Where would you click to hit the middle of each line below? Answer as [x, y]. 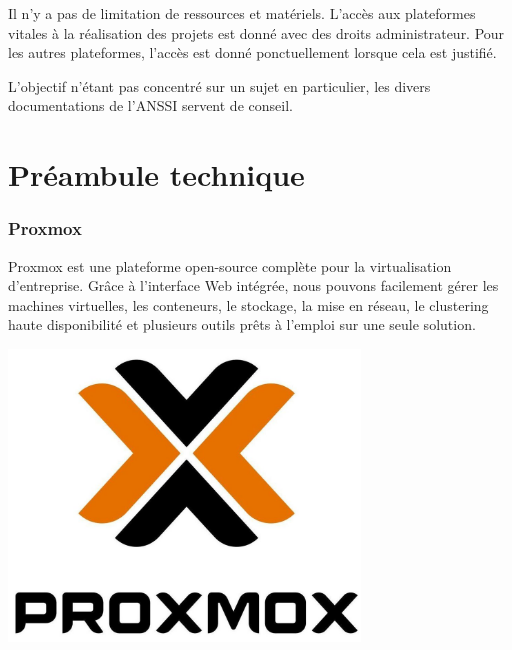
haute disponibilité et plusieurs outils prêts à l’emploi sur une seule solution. [242, 324]
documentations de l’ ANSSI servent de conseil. [150, 105]
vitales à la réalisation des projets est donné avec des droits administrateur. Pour [256, 32]
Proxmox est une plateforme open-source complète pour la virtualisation [230, 265]
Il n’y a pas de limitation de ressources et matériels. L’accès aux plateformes [242, 13]
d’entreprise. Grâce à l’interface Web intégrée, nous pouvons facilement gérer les [253, 285]
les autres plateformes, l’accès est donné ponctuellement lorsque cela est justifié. [252, 52]
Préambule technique [156, 174]
